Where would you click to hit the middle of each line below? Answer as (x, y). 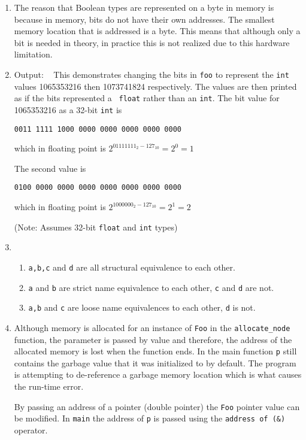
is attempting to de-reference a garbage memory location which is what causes (158, 374)
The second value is (50, 168)
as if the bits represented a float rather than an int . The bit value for (147, 98)
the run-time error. (49, 386)
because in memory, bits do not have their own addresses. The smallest (144, 19)
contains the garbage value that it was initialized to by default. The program (155, 362)
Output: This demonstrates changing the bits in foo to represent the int (152, 74)
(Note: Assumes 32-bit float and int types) (96, 227)
